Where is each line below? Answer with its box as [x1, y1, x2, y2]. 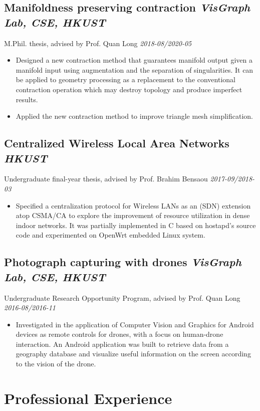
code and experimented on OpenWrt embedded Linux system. [16, 230, 205, 240]
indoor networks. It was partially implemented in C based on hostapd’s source [16, 220, 256, 230]
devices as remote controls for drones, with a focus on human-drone [16, 329, 223, 339]
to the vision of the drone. [16, 358, 96, 369]
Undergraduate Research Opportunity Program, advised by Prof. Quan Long [4, 292, 240, 303]
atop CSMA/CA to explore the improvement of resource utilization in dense [16, 210, 250, 221]
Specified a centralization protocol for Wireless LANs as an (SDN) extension [16, 200, 251, 211]
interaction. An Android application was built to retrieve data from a [16, 338, 229, 349]
